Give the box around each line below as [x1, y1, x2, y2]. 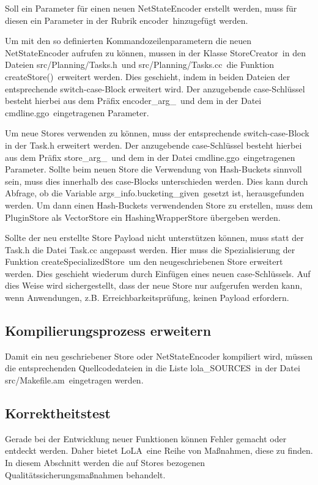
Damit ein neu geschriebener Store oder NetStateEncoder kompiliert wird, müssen [5, 349, 312, 362]
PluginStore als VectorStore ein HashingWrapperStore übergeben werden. [5, 210, 281, 223]
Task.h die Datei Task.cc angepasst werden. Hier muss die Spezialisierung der [5, 243, 295, 256]
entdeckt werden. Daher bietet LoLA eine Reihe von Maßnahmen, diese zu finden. [5, 444, 313, 457]
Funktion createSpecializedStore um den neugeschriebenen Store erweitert [5, 255, 283, 268]
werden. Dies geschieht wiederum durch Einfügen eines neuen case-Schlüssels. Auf [5, 267, 311, 280]
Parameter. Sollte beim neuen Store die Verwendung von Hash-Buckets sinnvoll [5, 163, 302, 176]
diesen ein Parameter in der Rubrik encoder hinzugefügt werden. [5, 13, 248, 26]
